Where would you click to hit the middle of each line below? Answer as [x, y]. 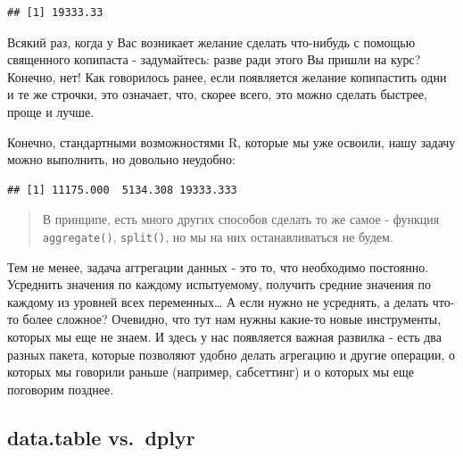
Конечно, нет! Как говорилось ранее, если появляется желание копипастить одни [227, 76]
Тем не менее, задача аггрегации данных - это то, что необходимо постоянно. [218, 266]
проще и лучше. [51, 111]
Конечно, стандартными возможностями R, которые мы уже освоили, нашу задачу [231, 141]
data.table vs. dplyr [101, 437]
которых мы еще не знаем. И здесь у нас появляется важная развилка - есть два [224, 336]
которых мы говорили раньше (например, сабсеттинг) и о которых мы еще [211, 372]
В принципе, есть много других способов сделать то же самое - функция [241, 219]
